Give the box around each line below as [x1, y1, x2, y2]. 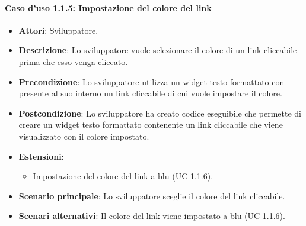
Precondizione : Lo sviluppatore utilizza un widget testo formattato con [18, 75, 285, 88]
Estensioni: [18, 150, 65, 162]
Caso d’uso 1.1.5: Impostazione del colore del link [5, 1, 212, 14]
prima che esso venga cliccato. [18, 55, 128, 67]
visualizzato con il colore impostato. [18, 130, 149, 142]
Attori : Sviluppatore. [18, 24, 98, 36]
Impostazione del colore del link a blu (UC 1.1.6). [33, 170, 213, 182]
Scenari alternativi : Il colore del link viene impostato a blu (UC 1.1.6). [18, 209, 285, 222]
